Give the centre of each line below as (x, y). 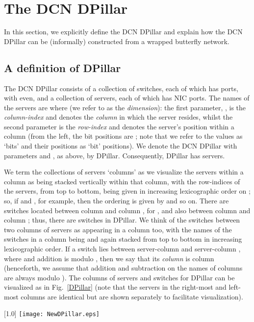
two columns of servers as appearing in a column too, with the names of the (118, 229)
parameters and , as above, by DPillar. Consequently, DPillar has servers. (114, 155)
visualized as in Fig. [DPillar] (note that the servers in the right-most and (115, 287)
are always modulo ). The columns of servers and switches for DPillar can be (119, 277)
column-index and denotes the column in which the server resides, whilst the (118, 117)
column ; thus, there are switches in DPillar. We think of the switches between (122, 220)
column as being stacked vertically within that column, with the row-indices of (122, 181)
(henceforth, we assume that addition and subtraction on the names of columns (123, 268)
